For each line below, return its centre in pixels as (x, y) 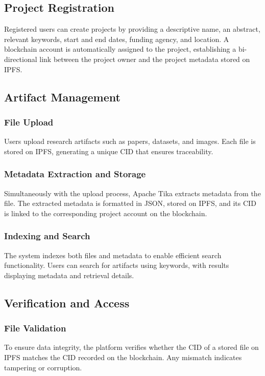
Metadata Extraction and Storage (75, 174)
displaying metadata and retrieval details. (69, 275)
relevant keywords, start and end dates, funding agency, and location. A (117, 39)
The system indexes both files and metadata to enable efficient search (113, 255)
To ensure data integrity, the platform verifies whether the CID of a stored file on (131, 347)
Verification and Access (67, 302)
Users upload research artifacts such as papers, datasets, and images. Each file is (130, 141)
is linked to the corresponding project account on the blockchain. (106, 213)
